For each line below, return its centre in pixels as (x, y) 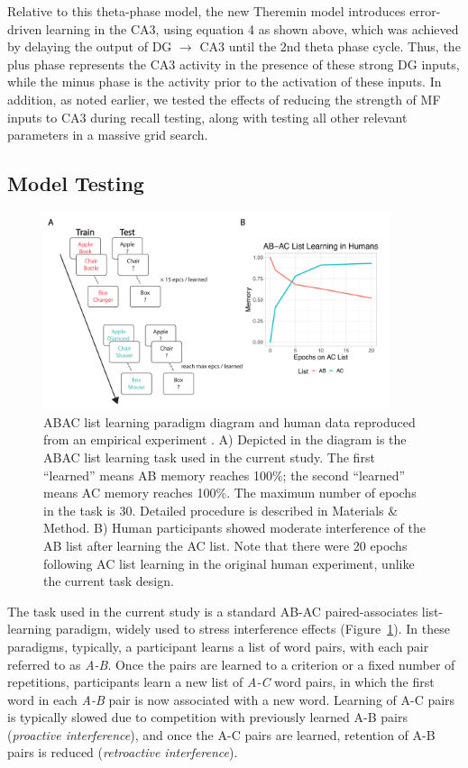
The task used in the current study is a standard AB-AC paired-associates (213, 611)
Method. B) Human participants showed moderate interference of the (235, 528)
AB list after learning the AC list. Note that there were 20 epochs (225, 545)
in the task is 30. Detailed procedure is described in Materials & (221, 510)
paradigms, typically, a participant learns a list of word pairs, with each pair (218, 646)
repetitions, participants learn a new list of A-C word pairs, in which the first (221, 682)
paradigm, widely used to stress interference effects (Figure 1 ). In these (252, 629)
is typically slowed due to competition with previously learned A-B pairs (207, 717)
